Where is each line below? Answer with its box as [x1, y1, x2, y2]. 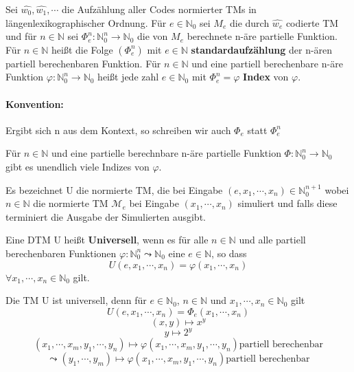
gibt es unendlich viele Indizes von [5, 159, 150, 173]
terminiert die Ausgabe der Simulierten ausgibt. [5, 209, 206, 223]
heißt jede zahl [97, 69, 159, 84]
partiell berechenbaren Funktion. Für [5, 56, 161, 70]
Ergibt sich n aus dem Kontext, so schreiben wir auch [5, 122, 231, 137]
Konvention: [5, 96, 64, 111]
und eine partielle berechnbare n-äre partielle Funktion [51, 146, 281, 160]
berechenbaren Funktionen [5, 245, 117, 260]
